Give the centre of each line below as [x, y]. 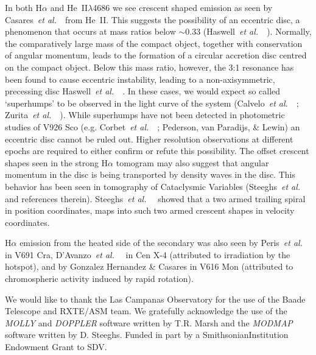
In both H [24, 7]
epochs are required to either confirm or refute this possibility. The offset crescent [157, 151]
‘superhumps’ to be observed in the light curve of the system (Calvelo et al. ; [152, 103]
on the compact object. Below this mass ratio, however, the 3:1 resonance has [149, 67]
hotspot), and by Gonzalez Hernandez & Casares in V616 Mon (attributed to [149, 266]
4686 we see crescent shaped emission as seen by [183, 7]
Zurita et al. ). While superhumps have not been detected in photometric [145, 115]
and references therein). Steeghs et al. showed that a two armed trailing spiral [155, 198]
